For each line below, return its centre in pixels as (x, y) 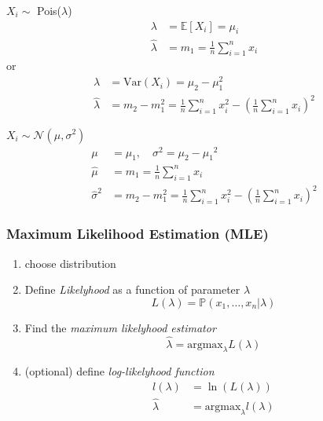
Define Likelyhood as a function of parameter (132, 289)
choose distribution (70, 263)
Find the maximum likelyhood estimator (120, 327)
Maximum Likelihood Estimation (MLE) (138, 234)
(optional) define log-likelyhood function (119, 371)
